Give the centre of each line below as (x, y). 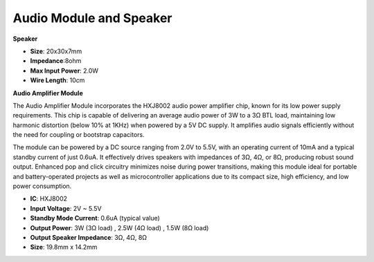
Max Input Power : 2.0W (64, 71)
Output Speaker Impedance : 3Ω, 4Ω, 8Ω (89, 237)
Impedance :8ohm (56, 61)
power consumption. (42, 186)
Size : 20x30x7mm (56, 51)
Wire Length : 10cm (57, 80)
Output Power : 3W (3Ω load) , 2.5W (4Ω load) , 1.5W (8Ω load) (119, 227)
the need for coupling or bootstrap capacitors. (79, 135)
